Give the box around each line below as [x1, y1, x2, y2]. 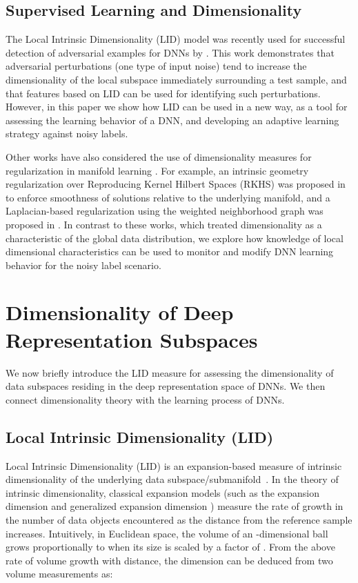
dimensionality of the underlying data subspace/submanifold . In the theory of [6, 472, 339, 486]
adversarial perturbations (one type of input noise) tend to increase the [6, 59, 307, 73]
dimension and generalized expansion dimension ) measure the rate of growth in [6, 499, 344, 513]
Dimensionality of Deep [6, 298, 234, 326]
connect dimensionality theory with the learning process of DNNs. [6, 392, 285, 406]
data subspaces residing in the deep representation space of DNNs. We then [6, 379, 326, 393]
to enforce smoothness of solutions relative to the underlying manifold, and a [6, 190, 330, 204]
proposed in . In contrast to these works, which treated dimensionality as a [6, 217, 322, 231]
